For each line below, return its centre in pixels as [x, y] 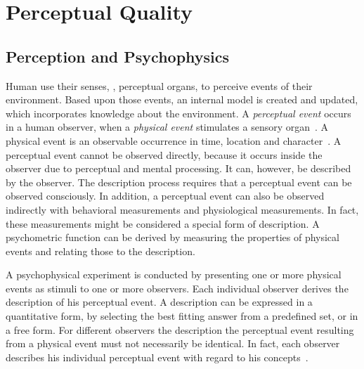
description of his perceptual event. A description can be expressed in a [159, 302]
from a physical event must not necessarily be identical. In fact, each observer [173, 343]
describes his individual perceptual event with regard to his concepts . [157, 357]
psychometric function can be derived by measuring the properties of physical [173, 237]
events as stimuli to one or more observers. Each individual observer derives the [177, 288]
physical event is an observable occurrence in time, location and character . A [174, 140]
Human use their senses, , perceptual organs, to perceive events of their [159, 85]
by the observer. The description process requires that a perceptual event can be [179, 182]
